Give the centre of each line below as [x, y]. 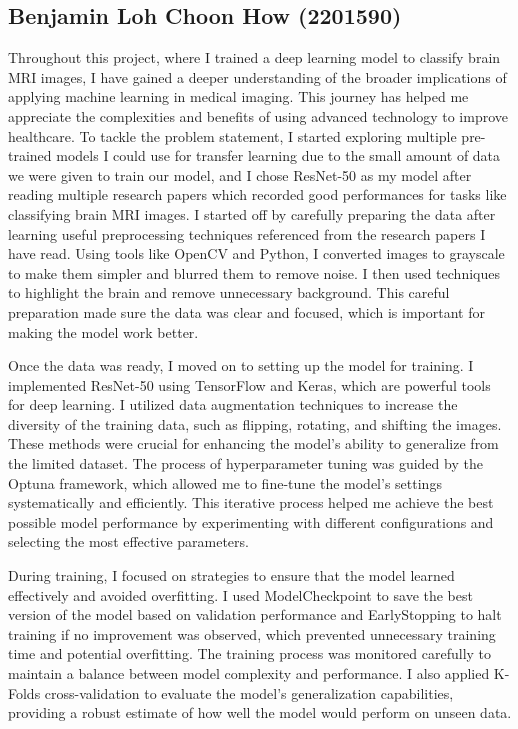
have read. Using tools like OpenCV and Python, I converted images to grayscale [256, 253]
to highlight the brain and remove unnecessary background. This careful [229, 292]
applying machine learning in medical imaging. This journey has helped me [238, 96]
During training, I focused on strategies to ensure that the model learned [231, 575]
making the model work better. [103, 331]
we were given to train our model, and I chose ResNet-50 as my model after [240, 174]
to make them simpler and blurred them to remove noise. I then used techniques [254, 272]
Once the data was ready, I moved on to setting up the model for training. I [241, 365]
